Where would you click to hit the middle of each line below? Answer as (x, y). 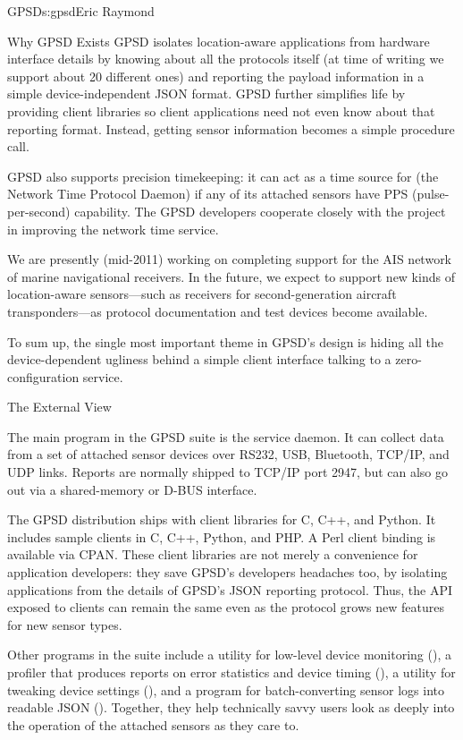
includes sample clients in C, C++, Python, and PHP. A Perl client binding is (222, 536)
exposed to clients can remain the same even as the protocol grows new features (226, 607)
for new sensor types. (65, 624)
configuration (43, 376)
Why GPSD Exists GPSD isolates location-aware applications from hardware (219, 41)
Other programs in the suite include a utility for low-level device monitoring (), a (229, 655)
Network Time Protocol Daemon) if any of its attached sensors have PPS (208, 194)
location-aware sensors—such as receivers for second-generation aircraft (202, 294)
